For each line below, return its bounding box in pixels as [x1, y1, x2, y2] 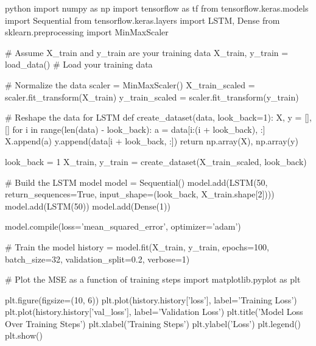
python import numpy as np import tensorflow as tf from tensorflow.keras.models [5, 2, 309, 14]
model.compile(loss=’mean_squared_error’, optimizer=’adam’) [5, 220, 241, 233]
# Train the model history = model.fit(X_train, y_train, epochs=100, [5, 240, 269, 253]
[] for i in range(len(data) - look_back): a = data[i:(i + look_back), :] [5, 122, 265, 135]
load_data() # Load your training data [5, 58, 153, 71]
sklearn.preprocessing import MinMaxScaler [5, 26, 169, 38]
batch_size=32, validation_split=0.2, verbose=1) [5, 252, 190, 265]
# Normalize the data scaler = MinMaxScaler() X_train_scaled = [5, 78, 255, 91]
